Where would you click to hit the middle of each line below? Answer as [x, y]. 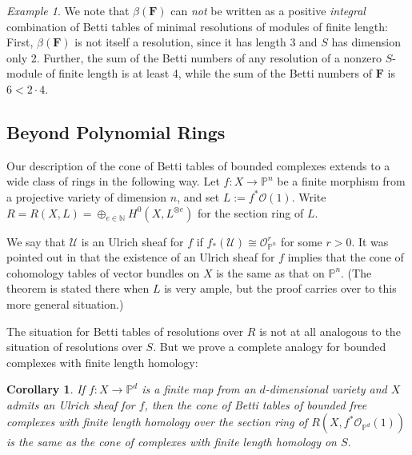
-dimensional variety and [326, 389]
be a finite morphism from [341, 181]
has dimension [366, 42]
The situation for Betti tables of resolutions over [125, 331]
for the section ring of [250, 212]
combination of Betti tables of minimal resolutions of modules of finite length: [197, 26]
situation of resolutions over [74, 347]
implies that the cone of [346, 257]
